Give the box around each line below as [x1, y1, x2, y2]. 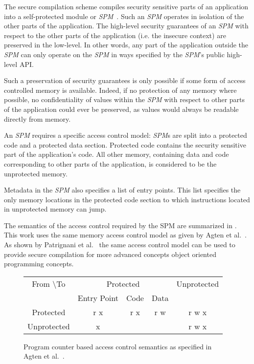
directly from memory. [4, 113, 71, 124]
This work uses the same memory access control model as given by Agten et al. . [4, 230, 247, 240]
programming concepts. [4, 258, 74, 269]
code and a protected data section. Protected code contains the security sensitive [4, 139, 246, 150]
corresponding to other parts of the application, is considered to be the [4, 158, 217, 169]
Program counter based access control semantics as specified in [23, 341, 212, 351]
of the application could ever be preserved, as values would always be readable [4, 104, 239, 114]
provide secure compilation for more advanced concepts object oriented [4, 249, 216, 259]
